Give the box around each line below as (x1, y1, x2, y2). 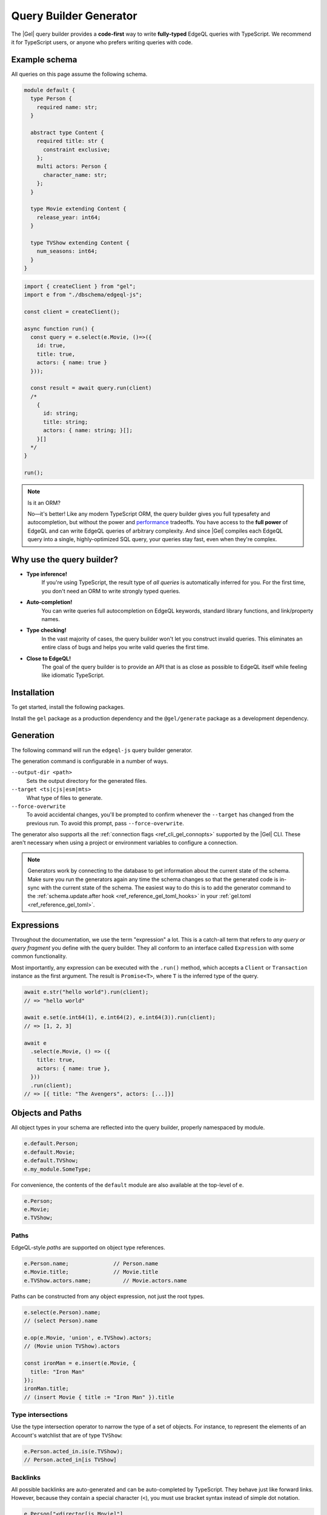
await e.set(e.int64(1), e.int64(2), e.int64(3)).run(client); (24, 1014, 216, 1021)
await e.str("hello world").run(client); (24, 988, 149, 996)
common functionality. (11, 953, 67, 960)
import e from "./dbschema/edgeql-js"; (24, 291, 142, 298)
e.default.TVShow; (24, 1157, 79, 1164)
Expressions (11, 920, 59, 930)
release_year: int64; (36, 214, 101, 221)
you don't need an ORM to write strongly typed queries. (41, 587, 181, 594)
